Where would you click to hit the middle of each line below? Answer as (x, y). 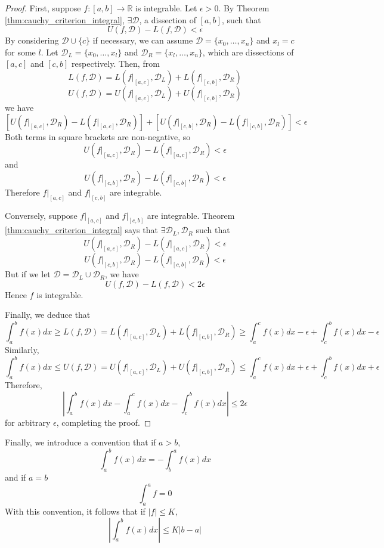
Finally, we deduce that (48, 315)
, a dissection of (168, 19)
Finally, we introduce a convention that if (80, 442)
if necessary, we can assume (143, 40)
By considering (32, 40)
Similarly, (22, 350)
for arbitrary (28, 422)
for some (20, 52)
